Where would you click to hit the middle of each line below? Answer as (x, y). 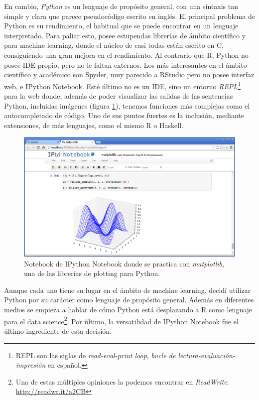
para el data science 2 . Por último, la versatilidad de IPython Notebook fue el (121, 320)
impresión (31, 365)
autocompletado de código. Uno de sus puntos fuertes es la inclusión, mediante (124, 115)
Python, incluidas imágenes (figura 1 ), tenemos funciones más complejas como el (127, 105)
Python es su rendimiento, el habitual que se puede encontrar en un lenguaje (121, 26)
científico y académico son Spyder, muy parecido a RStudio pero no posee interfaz (129, 74)
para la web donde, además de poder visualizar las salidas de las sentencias (119, 96)
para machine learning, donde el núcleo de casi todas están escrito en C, (114, 45)
